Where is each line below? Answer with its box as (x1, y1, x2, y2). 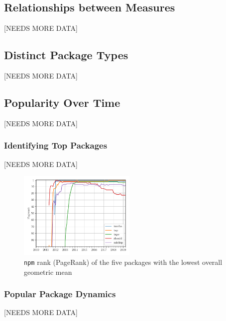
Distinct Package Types (4, 47, 128, 63)
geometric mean (24, 266, 72, 277)
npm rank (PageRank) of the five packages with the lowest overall (24, 256, 223, 267)
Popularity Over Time (4, 94, 120, 110)
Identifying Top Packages (4, 139, 108, 152)
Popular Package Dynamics (4, 288, 116, 300)
